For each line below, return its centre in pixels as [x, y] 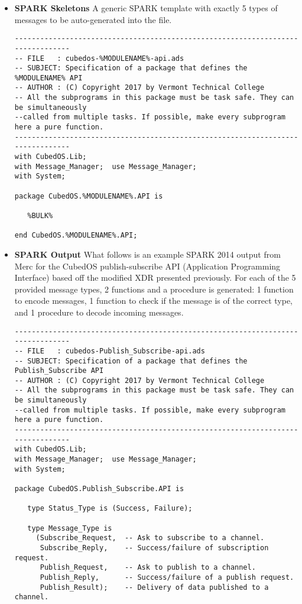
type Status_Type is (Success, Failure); [110, 509]
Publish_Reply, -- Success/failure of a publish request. [167, 577]
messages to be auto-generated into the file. [93, 19]
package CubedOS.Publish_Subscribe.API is [99, 489]
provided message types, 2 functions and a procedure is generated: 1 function [154, 289]
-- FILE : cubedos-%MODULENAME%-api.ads [99, 58]
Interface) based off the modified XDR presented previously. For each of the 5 [155, 277]
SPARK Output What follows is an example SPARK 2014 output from [147, 254]
